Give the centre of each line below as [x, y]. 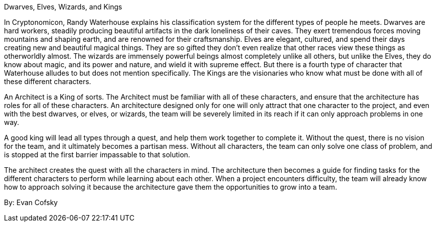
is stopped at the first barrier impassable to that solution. [97, 155]
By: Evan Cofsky [31, 202]
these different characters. [48, 81]
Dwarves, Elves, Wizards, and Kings [63, 7]
